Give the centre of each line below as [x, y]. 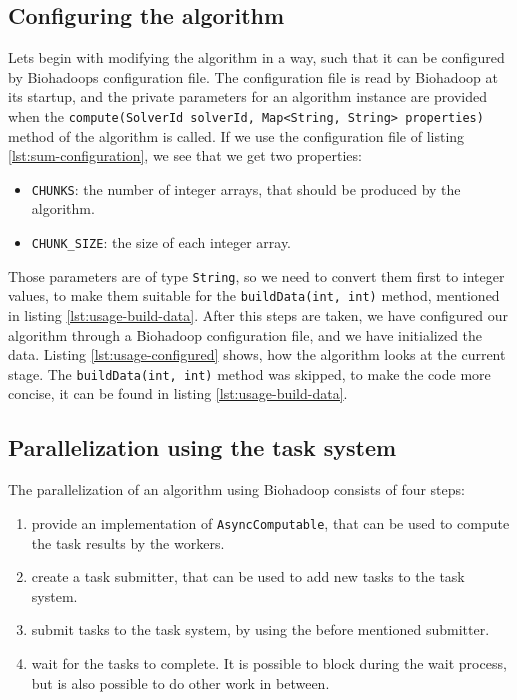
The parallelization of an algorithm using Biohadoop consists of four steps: [236, 489]
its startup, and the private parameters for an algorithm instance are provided [247, 96]
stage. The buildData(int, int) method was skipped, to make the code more [249, 373]
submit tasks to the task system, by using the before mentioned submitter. [260, 629]
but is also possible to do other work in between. [180, 682]
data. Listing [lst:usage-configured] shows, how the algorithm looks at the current [257, 354]
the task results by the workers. [128, 542]
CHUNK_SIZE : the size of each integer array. [161, 242]
